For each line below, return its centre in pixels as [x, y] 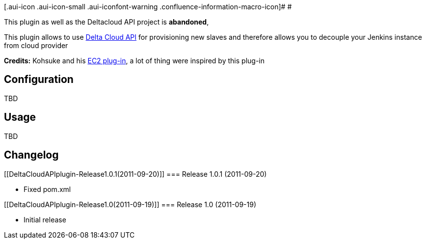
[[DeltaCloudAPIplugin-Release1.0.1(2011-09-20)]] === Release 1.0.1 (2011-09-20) [135, 174]
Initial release [45, 219]
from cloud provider [36, 45]
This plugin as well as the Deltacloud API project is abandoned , [106, 22]
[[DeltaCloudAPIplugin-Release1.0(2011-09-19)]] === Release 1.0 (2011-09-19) [130, 204]
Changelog [31, 155]
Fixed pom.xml [47, 189]
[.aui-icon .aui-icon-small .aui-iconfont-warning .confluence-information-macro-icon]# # [148, 7]
